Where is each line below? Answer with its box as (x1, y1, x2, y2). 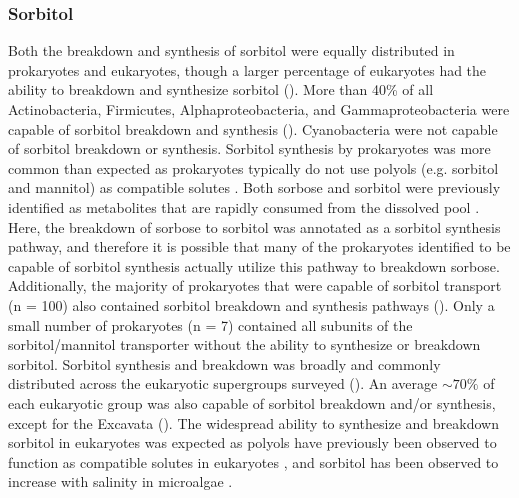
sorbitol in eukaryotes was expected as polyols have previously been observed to (8, 432, 497, 453)
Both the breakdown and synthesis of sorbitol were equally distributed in (8, 40, 455, 61)
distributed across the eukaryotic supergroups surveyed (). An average (8, 373, 438, 394)
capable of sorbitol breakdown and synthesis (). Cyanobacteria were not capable (8, 118, 498, 139)
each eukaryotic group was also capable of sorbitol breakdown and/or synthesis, (8, 392, 496, 413)
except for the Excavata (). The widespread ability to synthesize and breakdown (8, 412, 499, 433)
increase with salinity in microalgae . (8, 471, 233, 492)
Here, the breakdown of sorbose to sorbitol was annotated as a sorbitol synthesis (8, 216, 501, 237)
